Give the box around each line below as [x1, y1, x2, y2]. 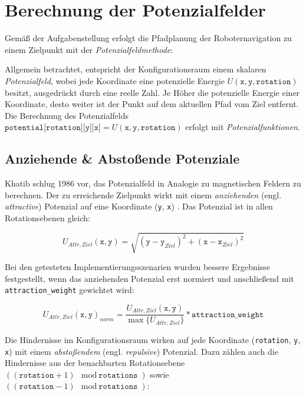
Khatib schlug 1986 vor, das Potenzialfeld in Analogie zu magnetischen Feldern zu [5, 177, 301, 189]
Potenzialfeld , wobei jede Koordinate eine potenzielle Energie [5, 74, 225, 86]
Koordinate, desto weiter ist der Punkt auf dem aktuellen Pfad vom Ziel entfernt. [5, 98, 299, 110]
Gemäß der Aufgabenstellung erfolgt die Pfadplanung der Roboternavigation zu [5, 32, 292, 44]
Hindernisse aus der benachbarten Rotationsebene [5, 357, 185, 369]
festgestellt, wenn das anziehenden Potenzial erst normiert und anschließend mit [5, 272, 294, 284]
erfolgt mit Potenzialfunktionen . [185, 121, 300, 133]
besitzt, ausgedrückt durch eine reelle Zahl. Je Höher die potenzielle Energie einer [5, 86, 300, 98]
